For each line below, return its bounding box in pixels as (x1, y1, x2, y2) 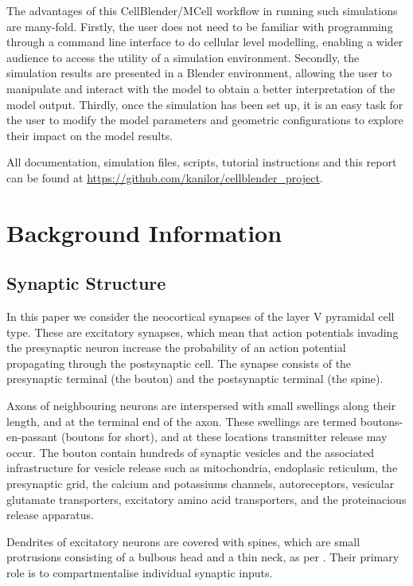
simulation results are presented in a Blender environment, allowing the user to (6, 64, 392, 81)
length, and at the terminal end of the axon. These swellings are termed (6, 412, 357, 429)
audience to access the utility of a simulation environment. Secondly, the (6, 49, 360, 65)
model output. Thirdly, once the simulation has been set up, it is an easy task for (6, 96, 403, 112)
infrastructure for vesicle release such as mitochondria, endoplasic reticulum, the (6, 459, 398, 476)
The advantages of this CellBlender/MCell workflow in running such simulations (6, 2, 398, 18)
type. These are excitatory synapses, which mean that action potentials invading (6, 323, 399, 340)
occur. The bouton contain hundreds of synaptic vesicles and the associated (6, 443, 375, 460)
